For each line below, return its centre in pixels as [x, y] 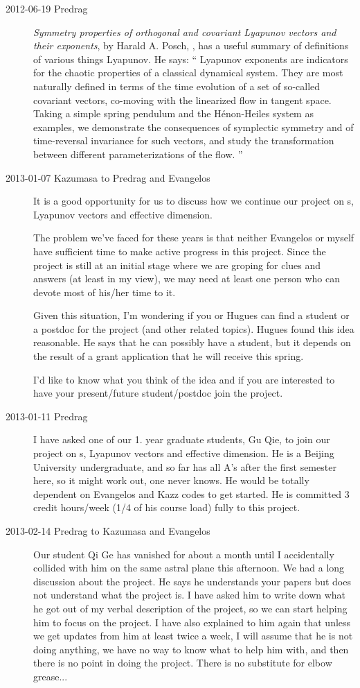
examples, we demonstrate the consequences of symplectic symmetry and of [193, 127]
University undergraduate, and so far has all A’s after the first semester [185, 466]
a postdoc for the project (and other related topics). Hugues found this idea [194, 328]
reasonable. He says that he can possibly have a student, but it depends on [192, 342]
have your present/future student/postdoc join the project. [158, 393]
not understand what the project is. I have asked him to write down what [190, 595]
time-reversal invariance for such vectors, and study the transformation [184, 140]
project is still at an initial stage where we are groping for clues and [177, 265]
